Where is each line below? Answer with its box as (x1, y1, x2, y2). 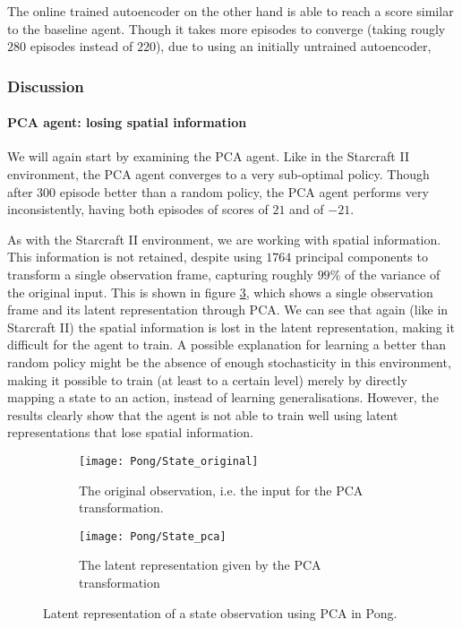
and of (289, 200, 324, 219)
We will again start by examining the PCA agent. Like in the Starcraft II (7, 147, 409, 166)
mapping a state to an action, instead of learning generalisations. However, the (7, 388, 439, 407)
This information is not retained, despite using (7, 247, 262, 266)
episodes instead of (30, 37, 133, 56)
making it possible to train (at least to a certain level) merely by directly (7, 370, 407, 389)
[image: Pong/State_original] (79, 454, 259, 468)
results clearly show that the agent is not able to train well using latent (7, 405, 398, 424)
